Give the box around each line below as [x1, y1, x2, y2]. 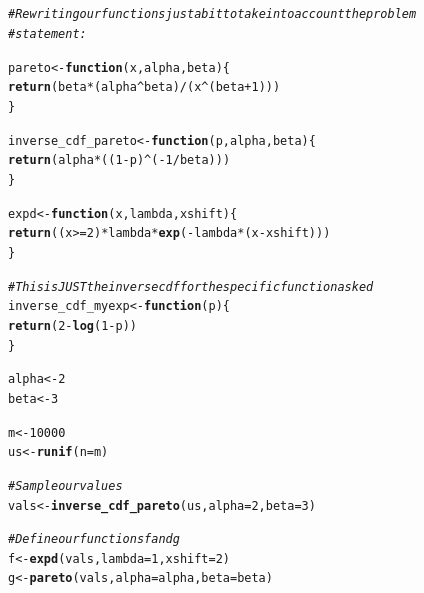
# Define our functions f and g [8, 532, 180, 547]
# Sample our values [8, 478, 123, 493]
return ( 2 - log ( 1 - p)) [8, 318, 137, 333]
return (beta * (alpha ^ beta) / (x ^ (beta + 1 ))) [8, 80, 281, 95]
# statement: [8, 27, 87, 42]
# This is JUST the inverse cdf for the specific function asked [8, 279, 374, 294]
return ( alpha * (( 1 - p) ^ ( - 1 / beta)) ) [8, 153, 231, 168]
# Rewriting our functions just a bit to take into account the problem [8, 7, 417, 22]
